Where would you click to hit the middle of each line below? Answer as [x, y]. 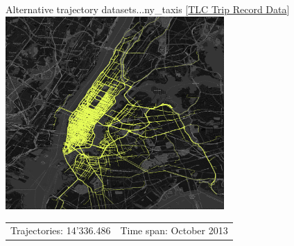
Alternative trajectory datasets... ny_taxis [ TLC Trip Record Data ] [148, 9]
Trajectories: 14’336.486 [61, 230]
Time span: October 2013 [174, 230]
